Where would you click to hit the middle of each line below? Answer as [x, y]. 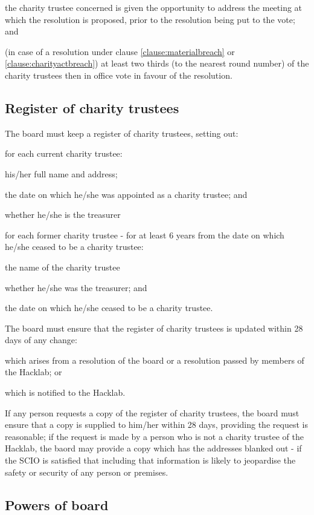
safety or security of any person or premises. [87, 472]
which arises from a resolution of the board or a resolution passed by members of [155, 360]
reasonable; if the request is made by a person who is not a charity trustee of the [154, 436]
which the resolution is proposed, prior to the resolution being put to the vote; [150, 19]
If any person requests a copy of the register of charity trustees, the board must [152, 412]
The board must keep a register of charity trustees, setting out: [122, 133]
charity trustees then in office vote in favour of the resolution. [119, 75]
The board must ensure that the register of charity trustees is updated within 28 [154, 328]
